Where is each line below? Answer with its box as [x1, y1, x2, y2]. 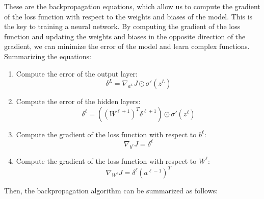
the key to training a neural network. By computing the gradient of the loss [4, 21, 241, 32]
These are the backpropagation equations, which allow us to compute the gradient [4, 1, 260, 11]
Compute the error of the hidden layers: [16, 96, 141, 107]
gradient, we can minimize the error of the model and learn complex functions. [4, 41, 250, 52]
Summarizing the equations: [4, 51, 91, 61]
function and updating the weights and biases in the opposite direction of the [4, 31, 246, 41]
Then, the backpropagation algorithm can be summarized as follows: [4, 185, 218, 195]
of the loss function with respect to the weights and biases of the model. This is [4, 11, 253, 21]
